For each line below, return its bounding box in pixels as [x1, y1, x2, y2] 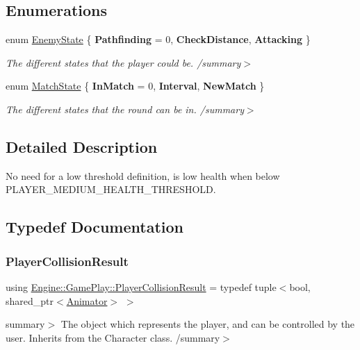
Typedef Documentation [6, 216, 183, 237]
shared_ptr [6, 293, 54, 308]
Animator [66, 293, 108, 308]
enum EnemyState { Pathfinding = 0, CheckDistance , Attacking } [6, 32, 311, 47]
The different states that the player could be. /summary [6, 55, 241, 69]
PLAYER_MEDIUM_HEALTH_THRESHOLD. [6, 182, 216, 197]
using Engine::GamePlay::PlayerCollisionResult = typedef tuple [6, 279, 277, 294]
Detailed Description [6, 135, 158, 157]
